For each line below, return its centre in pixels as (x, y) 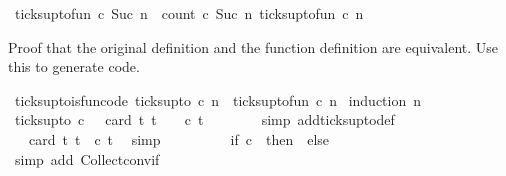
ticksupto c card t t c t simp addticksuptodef (204, 119)
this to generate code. (74, 66)
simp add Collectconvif (87, 158)
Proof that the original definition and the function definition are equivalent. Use (253, 46)
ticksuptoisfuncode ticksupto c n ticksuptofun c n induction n (217, 99)
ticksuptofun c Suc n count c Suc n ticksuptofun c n (189, 13)
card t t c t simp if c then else (179, 138)
